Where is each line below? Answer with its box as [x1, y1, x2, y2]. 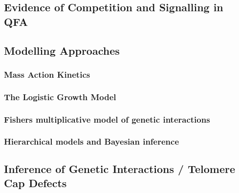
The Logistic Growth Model [4, 90, 116, 103]
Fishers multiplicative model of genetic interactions [4, 113, 210, 125]
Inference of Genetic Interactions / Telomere [4, 161, 236, 176]
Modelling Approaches [4, 43, 120, 58]
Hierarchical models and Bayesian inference [4, 135, 179, 148]
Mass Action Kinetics [4, 68, 90, 80]
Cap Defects [4, 175, 67, 191]
